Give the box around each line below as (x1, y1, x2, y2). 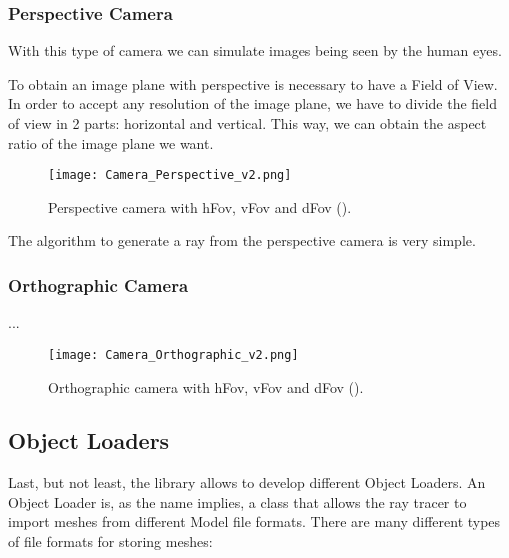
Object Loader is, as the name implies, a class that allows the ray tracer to (8, 491, 467, 512)
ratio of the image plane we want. (8, 132, 214, 153)
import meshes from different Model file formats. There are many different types (8, 511, 501, 532)
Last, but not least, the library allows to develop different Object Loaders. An (8, 472, 486, 493)
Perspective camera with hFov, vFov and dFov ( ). (48, 196, 352, 217)
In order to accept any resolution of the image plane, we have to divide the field (8, 93, 498, 114)
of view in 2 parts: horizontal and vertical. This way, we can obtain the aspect (8, 113, 487, 133)
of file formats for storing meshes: (8, 531, 213, 552)
